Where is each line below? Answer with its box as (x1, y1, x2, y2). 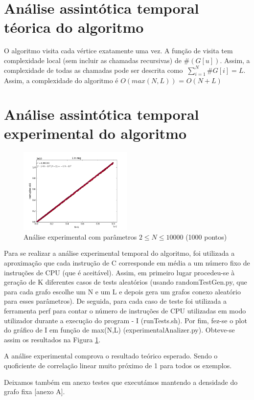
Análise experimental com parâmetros (23, 231, 137, 242)
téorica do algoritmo (4, 17, 144, 37)
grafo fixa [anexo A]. (4, 386, 65, 397)
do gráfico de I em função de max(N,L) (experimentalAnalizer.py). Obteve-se (4, 325, 235, 335)
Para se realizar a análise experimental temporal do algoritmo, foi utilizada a (4, 248, 235, 258)
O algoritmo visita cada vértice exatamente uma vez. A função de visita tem (4, 45, 233, 56)
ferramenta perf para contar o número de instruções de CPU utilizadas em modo (4, 305, 246, 315)
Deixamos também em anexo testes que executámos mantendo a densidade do (4, 377, 238, 387)
